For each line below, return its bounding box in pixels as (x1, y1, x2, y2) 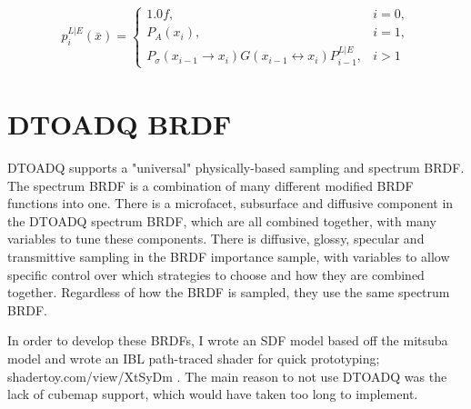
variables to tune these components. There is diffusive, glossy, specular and (7, 229, 425, 248)
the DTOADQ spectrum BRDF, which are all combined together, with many (7, 211, 436, 230)
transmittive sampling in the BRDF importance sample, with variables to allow (7, 246, 450, 265)
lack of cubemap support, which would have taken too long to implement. (7, 384, 418, 404)
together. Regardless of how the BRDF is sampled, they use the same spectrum (7, 283, 450, 302)
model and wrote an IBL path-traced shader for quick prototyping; (7, 348, 380, 367)
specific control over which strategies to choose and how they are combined (7, 264, 425, 284)
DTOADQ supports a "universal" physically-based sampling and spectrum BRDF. (7, 158, 465, 176)
